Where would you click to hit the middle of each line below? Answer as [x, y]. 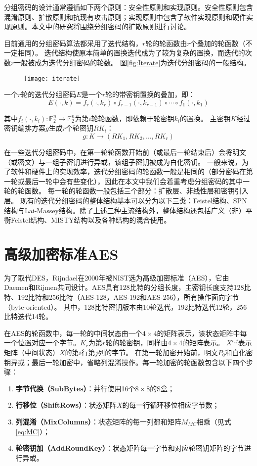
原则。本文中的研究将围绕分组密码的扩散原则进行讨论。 [101, 26]
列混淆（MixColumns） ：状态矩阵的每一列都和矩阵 [98, 421]
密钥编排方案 [25, 128]
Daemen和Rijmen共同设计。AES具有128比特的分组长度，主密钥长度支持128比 [128, 287]
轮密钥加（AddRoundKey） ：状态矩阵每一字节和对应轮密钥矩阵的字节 [130, 448]
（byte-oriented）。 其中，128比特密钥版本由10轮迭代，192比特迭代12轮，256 [126, 306]
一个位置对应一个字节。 [42, 343]
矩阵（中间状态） [32, 352]
